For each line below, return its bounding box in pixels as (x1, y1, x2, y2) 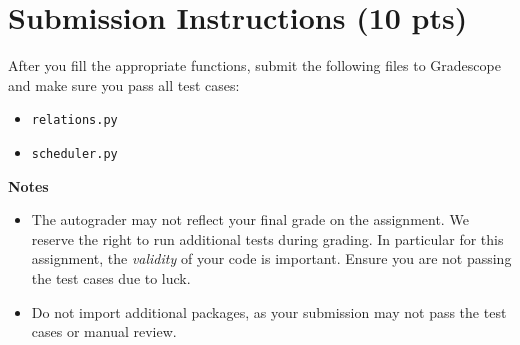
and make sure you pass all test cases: (8, 74, 240, 95)
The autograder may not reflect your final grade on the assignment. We (31, 209, 469, 230)
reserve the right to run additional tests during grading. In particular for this (31, 228, 504, 249)
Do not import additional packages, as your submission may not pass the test (31, 301, 507, 322)
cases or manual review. (31, 321, 177, 342)
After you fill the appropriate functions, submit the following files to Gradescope (8, 55, 501, 76)
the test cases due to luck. (31, 268, 191, 288)
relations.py (31, 113, 118, 128)
